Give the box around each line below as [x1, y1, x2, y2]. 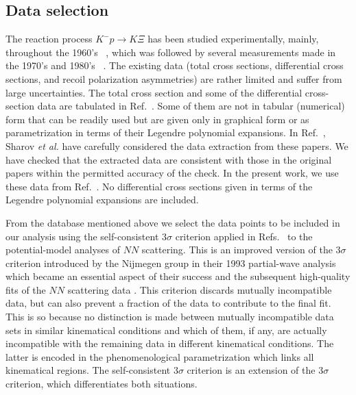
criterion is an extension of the [187, 363, 316, 377]
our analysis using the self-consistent [5, 229, 159, 243]
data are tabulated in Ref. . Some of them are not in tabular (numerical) [37, 99, 345, 113]
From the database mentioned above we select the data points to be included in [5, 215, 340, 229]
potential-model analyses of [5, 242, 120, 257]
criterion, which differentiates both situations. [5, 377, 198, 391]
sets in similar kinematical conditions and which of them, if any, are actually [5, 322, 327, 337]
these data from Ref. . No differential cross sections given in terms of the [5, 179, 313, 193]
